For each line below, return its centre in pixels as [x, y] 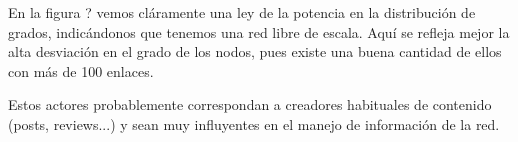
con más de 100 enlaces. [81, 70]
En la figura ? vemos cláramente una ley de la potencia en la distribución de [242, 12]
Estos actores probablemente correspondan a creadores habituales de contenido [250, 104]
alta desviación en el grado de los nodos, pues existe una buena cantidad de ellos [255, 51]
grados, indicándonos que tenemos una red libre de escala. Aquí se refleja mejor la [259, 31]
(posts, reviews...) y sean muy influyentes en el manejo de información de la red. [254, 123]
